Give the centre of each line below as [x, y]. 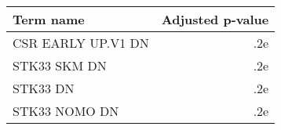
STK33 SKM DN [60, 65]
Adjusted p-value [215, 19]
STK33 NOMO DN [66, 111]
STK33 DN [44, 88]
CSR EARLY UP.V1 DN [81, 43]
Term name [49, 19]
